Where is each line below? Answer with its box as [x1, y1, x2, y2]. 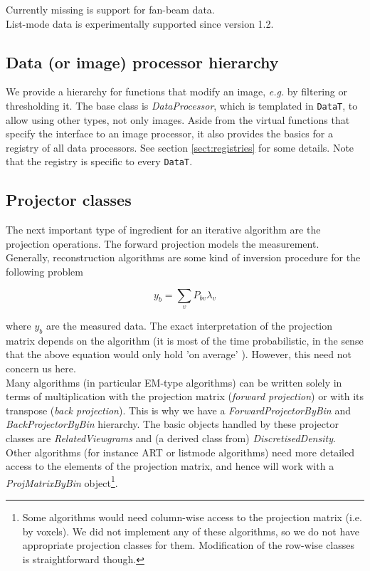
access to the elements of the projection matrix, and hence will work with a [6, 459, 334, 473]
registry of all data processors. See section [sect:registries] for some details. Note [6, 140, 354, 154]
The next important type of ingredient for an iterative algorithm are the [6, 222, 321, 237]
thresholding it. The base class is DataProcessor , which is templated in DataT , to [6, 98, 358, 112]
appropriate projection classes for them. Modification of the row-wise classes [22, 538, 355, 552]
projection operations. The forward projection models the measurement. [6, 236, 319, 251]
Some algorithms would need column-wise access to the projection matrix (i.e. [22, 510, 362, 525]
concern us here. [6, 361, 76, 376]
